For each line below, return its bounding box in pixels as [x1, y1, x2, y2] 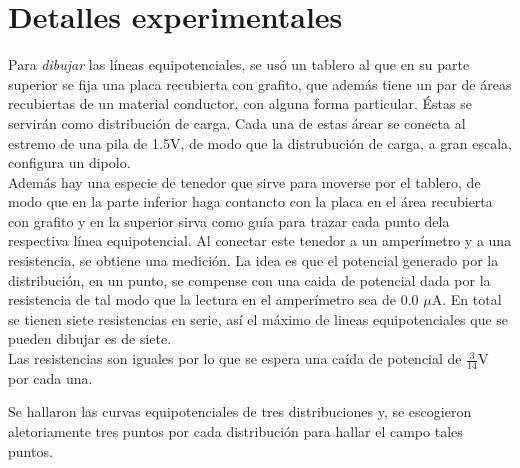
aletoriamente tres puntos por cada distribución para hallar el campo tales [8, 421, 463, 442]
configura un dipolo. [8, 152, 131, 173]
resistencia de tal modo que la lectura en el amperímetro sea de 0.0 [8, 289, 419, 310]
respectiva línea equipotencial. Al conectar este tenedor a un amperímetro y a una [8, 230, 512, 251]
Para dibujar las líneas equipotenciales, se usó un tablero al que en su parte [8, 54, 470, 75]
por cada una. [8, 367, 93, 388]
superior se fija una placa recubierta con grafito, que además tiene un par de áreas [8, 73, 512, 94]
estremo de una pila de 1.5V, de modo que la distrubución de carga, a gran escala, [8, 132, 512, 153]
